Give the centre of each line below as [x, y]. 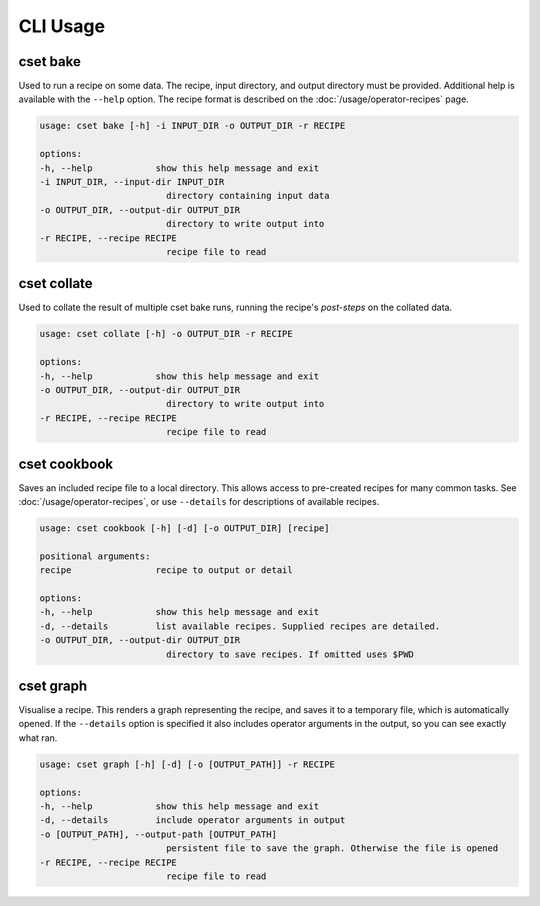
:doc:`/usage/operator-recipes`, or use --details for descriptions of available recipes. [199, 502]
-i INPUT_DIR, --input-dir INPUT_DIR [132, 181]
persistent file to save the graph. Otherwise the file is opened [332, 848]
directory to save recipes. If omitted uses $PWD [290, 654]
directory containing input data [247, 196]
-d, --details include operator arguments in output [192, 820]
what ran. [38, 737]
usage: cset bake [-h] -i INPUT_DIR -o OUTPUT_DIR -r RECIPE [192, 126]
